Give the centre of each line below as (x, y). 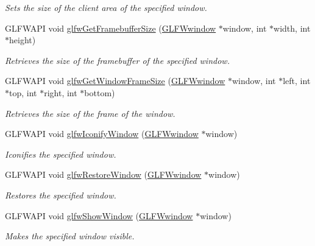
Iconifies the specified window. (61, 154)
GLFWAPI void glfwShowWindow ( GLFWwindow (99, 215)
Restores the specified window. (61, 195)
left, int (297, 81)
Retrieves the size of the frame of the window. (90, 113)
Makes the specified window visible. (70, 236)
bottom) (100, 92)
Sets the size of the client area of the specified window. (106, 7)
